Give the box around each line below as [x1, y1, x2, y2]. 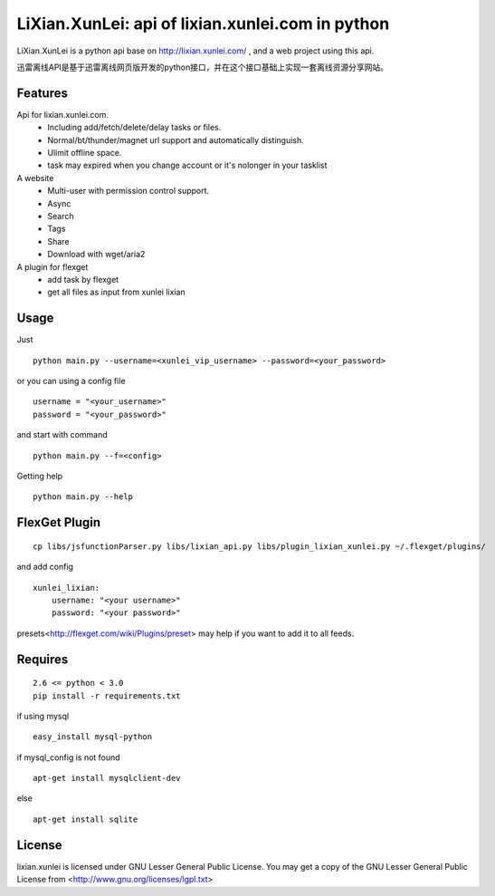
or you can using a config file [16, 376, 126, 386]
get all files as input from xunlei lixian [47, 286, 186, 298]
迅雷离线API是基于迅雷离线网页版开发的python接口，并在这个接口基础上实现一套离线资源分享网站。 [16, 62, 389, 72]
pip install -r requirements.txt [33, 690, 181, 701]
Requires [16, 651, 69, 667]
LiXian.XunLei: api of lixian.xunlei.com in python [16, 14, 390, 34]
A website [16, 172, 54, 183]
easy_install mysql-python [33, 732, 153, 742]
